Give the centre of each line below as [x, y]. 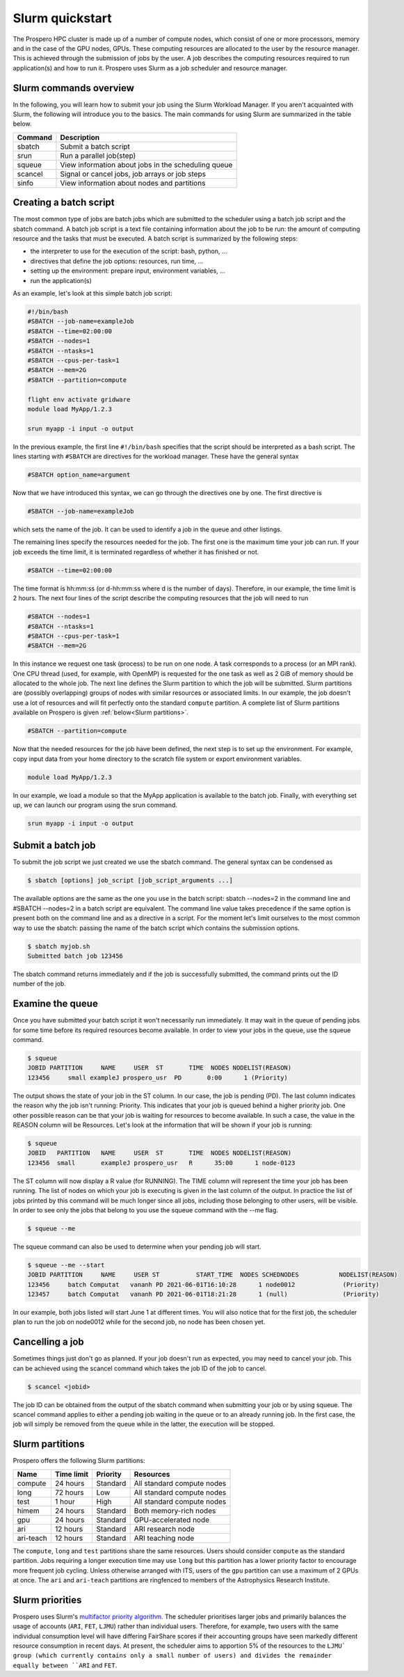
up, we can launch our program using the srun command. [95, 805]
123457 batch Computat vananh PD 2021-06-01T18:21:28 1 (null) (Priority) [203, 1294]
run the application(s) [61, 280]
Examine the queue [56, 1004]
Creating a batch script [64, 203]
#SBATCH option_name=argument [79, 475]
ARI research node [164, 1529]
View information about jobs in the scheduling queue [146, 165]
